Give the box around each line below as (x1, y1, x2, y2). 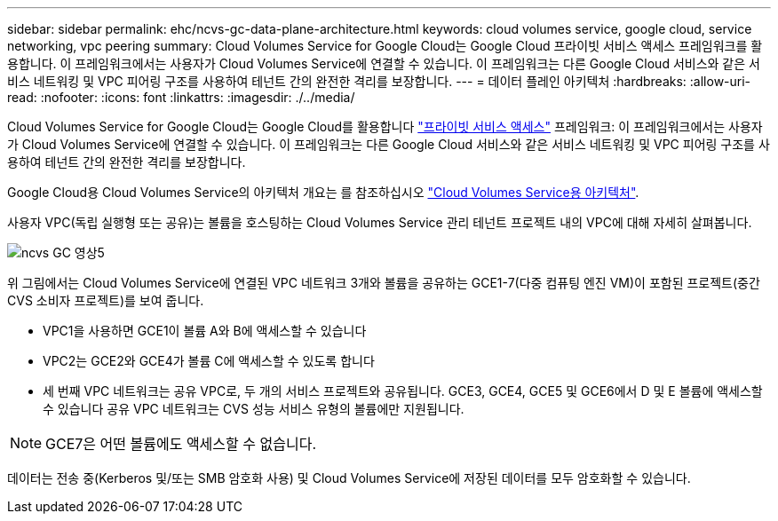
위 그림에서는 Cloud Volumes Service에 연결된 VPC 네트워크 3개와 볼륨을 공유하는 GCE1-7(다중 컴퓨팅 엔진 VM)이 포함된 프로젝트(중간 (7, 275, 760, 290)
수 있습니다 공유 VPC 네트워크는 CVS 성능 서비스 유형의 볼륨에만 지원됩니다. (43, 401, 464, 416)
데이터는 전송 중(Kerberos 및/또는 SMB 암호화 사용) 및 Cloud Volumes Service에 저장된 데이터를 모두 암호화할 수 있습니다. (7, 470, 691, 485)
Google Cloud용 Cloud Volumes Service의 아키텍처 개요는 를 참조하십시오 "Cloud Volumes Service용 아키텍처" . (7, 185, 639, 200)
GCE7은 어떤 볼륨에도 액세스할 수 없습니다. (45, 435, 316, 453)
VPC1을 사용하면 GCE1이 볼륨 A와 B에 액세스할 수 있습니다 (43, 323, 367, 338)
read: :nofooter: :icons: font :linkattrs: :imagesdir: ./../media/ (7, 90, 355, 105)
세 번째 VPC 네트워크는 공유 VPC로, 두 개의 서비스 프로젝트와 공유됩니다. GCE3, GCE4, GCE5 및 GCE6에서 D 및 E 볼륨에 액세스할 (43, 383, 763, 399)
